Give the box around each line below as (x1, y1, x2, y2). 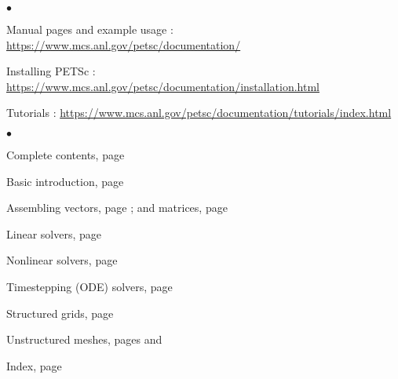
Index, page (6, 357, 62, 374)
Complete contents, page (6, 146, 125, 162)
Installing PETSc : (6, 63, 96, 79)
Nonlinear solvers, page (6, 252, 118, 268)
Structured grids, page (6, 304, 114, 321)
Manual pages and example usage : (6, 21, 173, 37)
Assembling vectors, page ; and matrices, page (6, 199, 228, 216)
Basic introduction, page (6, 173, 124, 189)
